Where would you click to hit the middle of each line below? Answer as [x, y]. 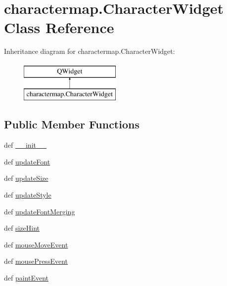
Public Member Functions [72, 124]
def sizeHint [22, 228]
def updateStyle [28, 195]
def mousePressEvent [36, 261]
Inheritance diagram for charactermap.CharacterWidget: [90, 51]
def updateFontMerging [40, 211]
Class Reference [59, 27]
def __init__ [25, 145]
